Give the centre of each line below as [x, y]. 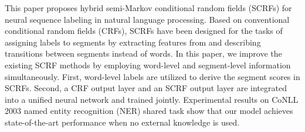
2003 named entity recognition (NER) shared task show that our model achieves [149, 111]
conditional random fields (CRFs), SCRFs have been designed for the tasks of [144, 31]
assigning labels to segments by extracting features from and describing [133, 42]
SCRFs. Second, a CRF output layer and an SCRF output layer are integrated [146, 88]
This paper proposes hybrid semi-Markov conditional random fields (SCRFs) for [148, 8]
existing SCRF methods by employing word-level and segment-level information [148, 65]
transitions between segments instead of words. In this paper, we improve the [143, 53]
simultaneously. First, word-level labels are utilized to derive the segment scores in [152, 76]
